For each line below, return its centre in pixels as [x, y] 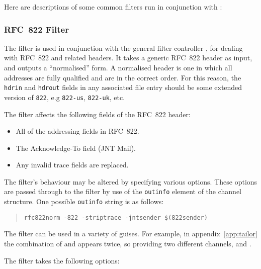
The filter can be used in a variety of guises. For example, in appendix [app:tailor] [131, 234]
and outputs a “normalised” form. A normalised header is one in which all [118, 67]
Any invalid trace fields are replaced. [72, 165]
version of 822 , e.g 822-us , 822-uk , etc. [65, 97]
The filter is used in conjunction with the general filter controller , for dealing [123, 48]
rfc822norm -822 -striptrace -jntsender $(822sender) [116, 217]
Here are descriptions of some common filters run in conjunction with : [113, 7]
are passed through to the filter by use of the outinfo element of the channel [123, 191]
